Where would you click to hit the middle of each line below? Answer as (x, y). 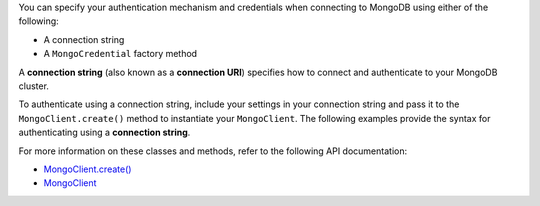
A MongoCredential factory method (120, 54)
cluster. (34, 86)
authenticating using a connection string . (104, 132)
